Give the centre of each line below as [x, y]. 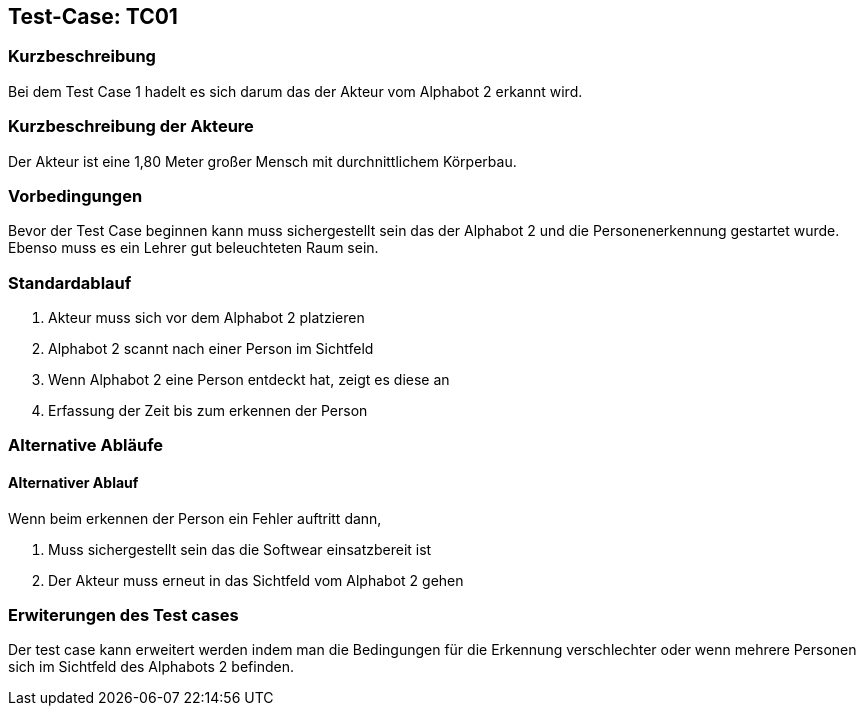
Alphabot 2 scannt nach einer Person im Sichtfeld [211, 349]
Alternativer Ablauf [73, 483]
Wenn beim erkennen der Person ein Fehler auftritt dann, [195, 518]
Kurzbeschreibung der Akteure [131, 126]
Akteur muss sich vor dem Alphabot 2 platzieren [206, 318]
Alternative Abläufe [86, 445]
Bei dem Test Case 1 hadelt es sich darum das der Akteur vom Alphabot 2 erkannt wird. [295, 91]
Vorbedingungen [75, 195]
